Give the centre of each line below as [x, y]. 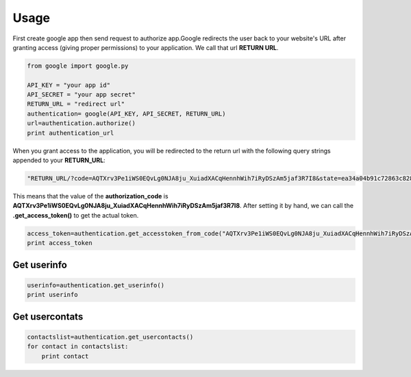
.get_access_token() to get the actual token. [76, 215]
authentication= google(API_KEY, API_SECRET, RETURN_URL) [126, 114]
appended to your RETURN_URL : [59, 160]
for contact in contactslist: [78, 347]
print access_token [60, 243]
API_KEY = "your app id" [69, 85]
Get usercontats [48, 316]
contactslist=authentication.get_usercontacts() [110, 337]
